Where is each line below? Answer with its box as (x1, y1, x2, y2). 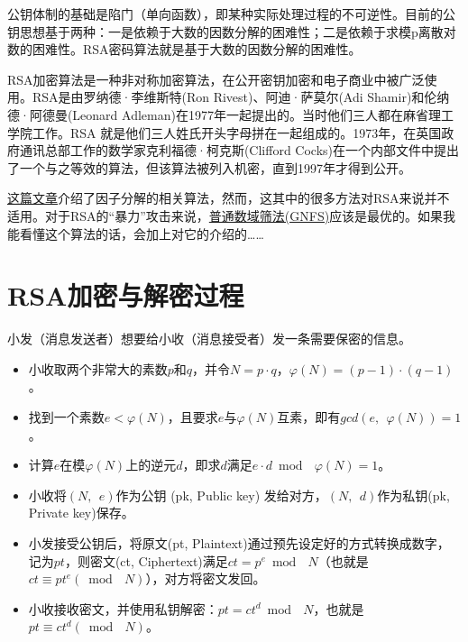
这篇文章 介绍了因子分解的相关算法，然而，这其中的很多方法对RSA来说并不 (7, 188, 450, 207)
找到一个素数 (28, 408, 105, 426)
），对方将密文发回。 (145, 569, 266, 588)
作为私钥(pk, (377, 485, 450, 504)
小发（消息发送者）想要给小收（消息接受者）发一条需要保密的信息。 (7, 329, 411, 348)
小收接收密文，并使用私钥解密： (28, 599, 218, 618)
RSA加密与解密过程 (7, 277, 244, 314)
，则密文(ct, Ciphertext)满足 (64, 551, 228, 570)
